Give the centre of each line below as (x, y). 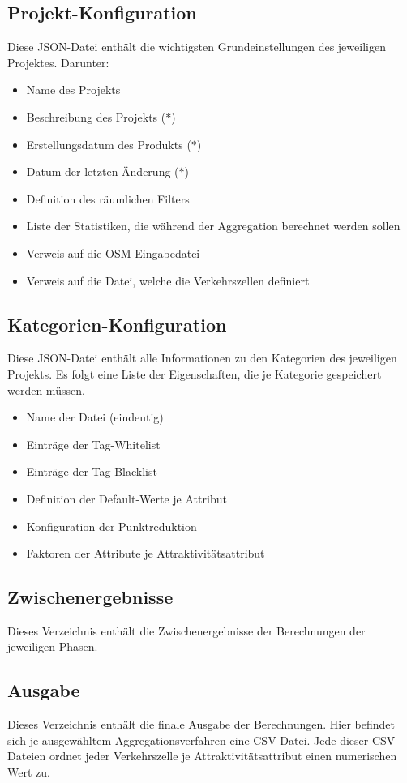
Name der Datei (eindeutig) (95, 417)
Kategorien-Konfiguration (117, 324)
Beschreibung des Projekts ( (96, 116)
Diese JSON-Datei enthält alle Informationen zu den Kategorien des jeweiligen (202, 358)
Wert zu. (29, 772)
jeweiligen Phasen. (53, 646)
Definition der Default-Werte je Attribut (126, 498)
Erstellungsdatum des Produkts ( (109, 144)
